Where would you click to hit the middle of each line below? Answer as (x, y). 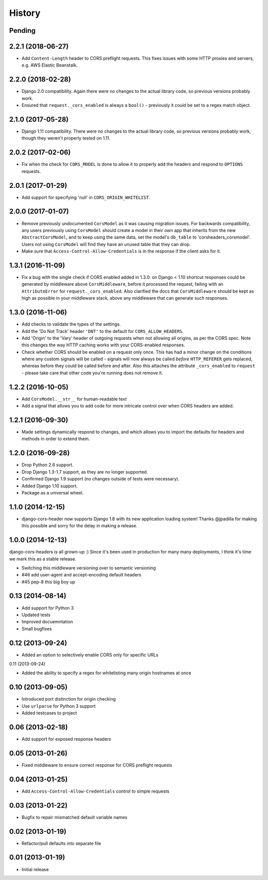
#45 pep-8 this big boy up (48, 582)
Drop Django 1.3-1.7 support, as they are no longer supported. (85, 472)
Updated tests (36, 615)
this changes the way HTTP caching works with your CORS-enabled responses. (103, 345)
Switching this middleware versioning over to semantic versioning (89, 568)
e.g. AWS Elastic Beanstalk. (50, 65)
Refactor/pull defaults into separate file (61, 843)
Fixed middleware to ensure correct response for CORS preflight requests (97, 765)
